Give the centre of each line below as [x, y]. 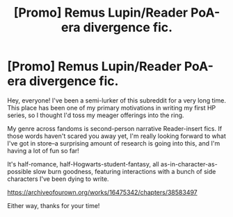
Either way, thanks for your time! [54, 205]
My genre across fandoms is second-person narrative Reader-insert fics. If [115, 128]
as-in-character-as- [189, 164]
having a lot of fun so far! [43, 150]
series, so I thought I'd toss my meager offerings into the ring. [96, 115]
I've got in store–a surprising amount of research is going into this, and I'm [114, 143]
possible [19, 171]
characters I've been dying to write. [58, 179]
